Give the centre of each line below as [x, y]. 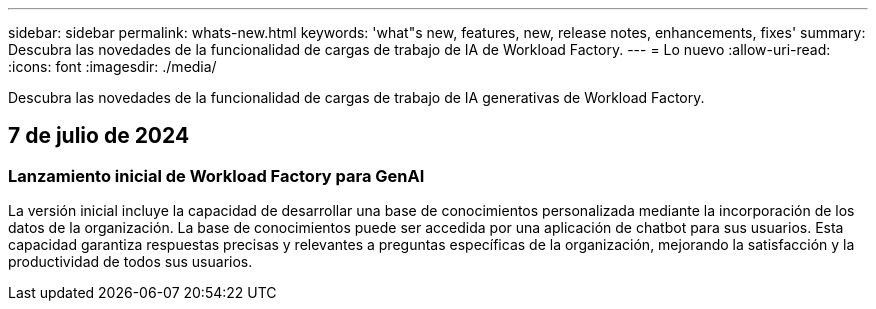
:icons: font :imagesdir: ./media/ [112, 66]
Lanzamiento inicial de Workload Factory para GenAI [216, 175]
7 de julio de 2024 [99, 136]
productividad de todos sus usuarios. [130, 262]
